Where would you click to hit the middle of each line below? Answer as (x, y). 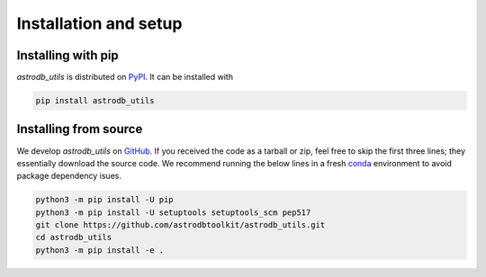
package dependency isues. (69, 176)
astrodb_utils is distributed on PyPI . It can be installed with (125, 77)
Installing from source (80, 129)
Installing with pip (67, 55)
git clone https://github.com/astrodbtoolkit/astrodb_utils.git (180, 225)
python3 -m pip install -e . (100, 250)
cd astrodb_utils (74, 237)
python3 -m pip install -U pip (105, 200)
